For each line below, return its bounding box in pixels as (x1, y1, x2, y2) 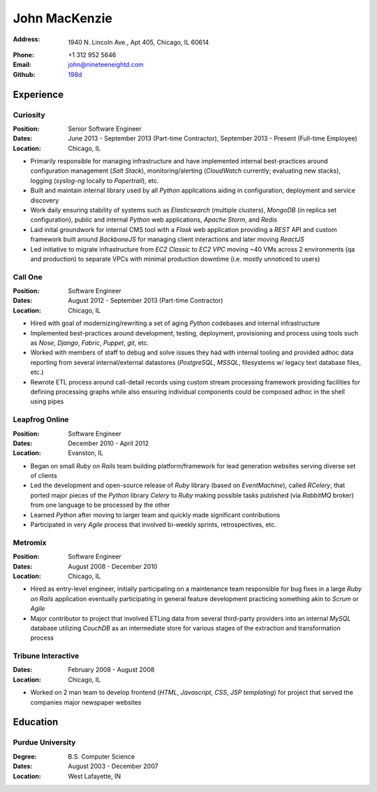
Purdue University (13, 737, 76, 747)
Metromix (13, 538, 47, 547)
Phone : (13, 50, 35, 59)
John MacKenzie (13, 10, 113, 26)
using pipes (30, 397, 64, 405)
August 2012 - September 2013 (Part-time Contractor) (68, 296, 223, 305)
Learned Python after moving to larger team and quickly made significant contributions (30, 510, 281, 519)
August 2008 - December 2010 (68, 562, 158, 570)
